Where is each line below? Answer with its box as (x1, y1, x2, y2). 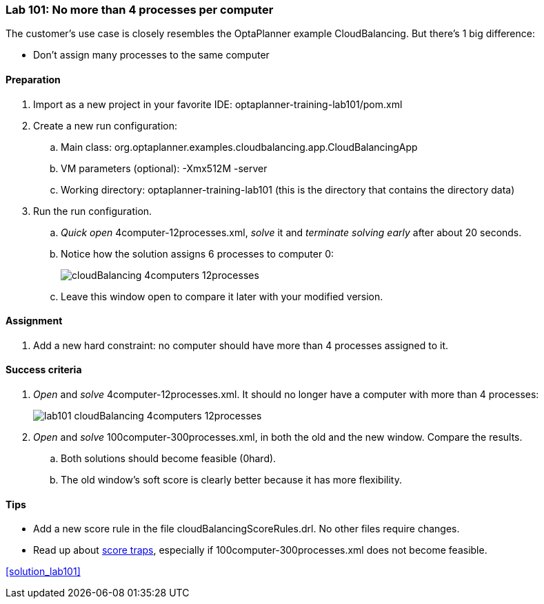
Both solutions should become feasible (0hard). (61, 452, 276, 465)
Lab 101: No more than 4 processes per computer (6, 3, 274, 17)
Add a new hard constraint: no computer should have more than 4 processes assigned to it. (33, 339, 449, 351)
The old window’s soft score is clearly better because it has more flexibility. (61, 474, 402, 486)
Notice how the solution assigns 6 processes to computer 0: (61, 247, 334, 260)
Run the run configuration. (33, 205, 152, 217)
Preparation (6, 73, 61, 85)
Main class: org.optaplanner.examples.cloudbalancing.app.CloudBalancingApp (61, 140, 418, 153)
